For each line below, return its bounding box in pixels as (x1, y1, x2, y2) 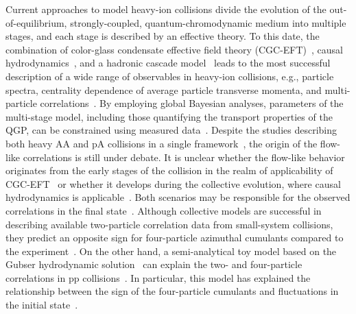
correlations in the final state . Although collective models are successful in (5, 203, 322, 217)
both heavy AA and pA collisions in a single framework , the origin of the (5, 136, 318, 150)
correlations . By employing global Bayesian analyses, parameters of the (40, 96, 344, 110)
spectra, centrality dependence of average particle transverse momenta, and (5, 82, 322, 97)
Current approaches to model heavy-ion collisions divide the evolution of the (5, 2, 327, 16)
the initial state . (5, 298, 78, 312)
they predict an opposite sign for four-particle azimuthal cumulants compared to (5, 230, 344, 245)
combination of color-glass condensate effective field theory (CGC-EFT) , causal (5, 42, 344, 56)
